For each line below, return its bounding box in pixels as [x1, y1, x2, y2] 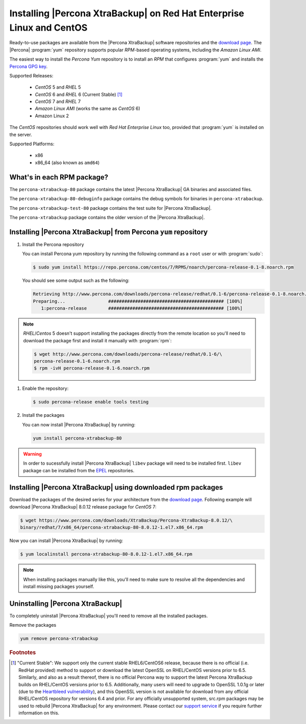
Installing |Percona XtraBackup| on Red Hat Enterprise [9, 8, 244, 19]
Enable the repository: [22, 385, 69, 392]
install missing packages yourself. [23, 583, 94, 589]
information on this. [18, 710, 60, 716]
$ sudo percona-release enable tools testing [33, 399, 149, 405]
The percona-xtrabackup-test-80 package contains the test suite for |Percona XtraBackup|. [9, 205, 212, 211]
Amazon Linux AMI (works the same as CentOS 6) [35, 105, 140, 112]
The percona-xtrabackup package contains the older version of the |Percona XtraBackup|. [9, 214, 205, 220]
